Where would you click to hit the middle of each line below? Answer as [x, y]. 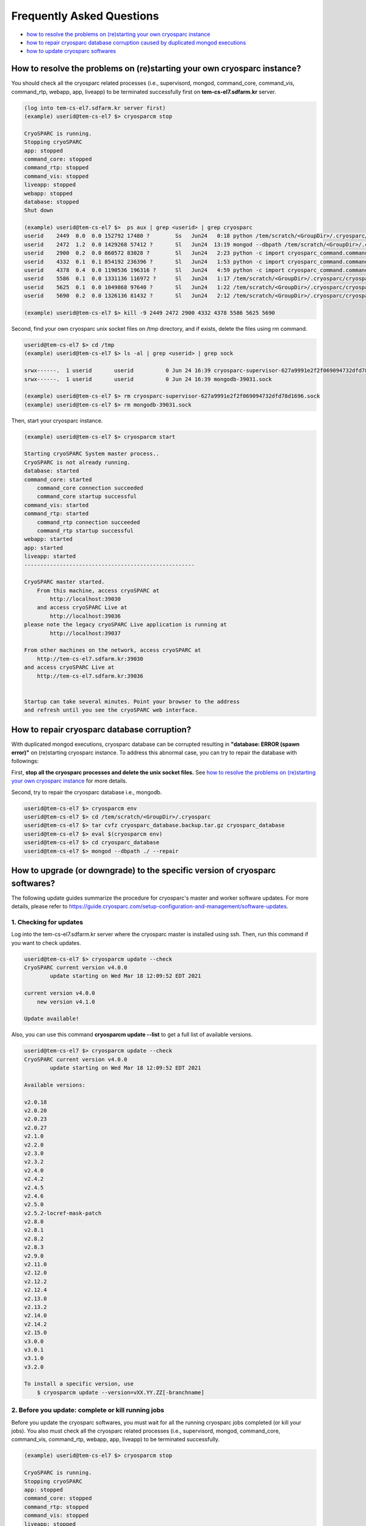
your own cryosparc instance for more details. [69, 781]
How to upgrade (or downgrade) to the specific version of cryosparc [144, 870]
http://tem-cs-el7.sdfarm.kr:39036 [90, 676]
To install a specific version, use [79, 1384]
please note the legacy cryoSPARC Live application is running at [125, 625]
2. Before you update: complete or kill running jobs [88, 1410]
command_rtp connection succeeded [88, 522]
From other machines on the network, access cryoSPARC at [113, 650]
